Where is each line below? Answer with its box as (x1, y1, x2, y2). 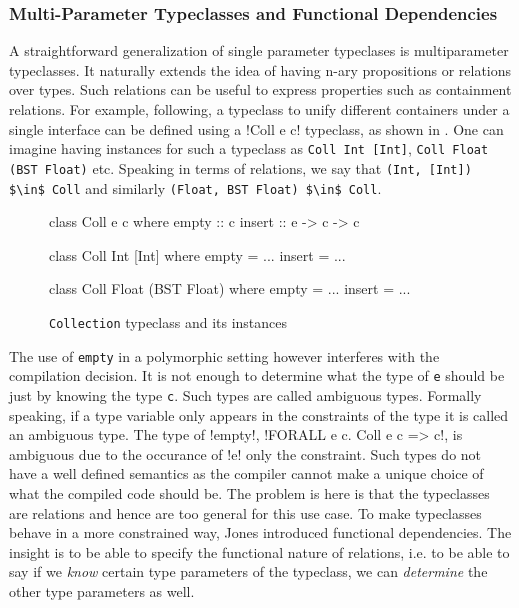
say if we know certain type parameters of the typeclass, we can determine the (9, 561, 488, 582)
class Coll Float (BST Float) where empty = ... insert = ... (49, 278, 411, 299)
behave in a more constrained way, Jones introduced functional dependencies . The (9, 522, 512, 543)
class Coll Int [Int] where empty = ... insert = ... (49, 244, 346, 265)
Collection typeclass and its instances (49, 311, 288, 332)
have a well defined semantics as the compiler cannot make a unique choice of (9, 463, 484, 484)
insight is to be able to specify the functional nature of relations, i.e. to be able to (9, 541, 510, 562)
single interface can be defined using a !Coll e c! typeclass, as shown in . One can (9, 118, 504, 139)
